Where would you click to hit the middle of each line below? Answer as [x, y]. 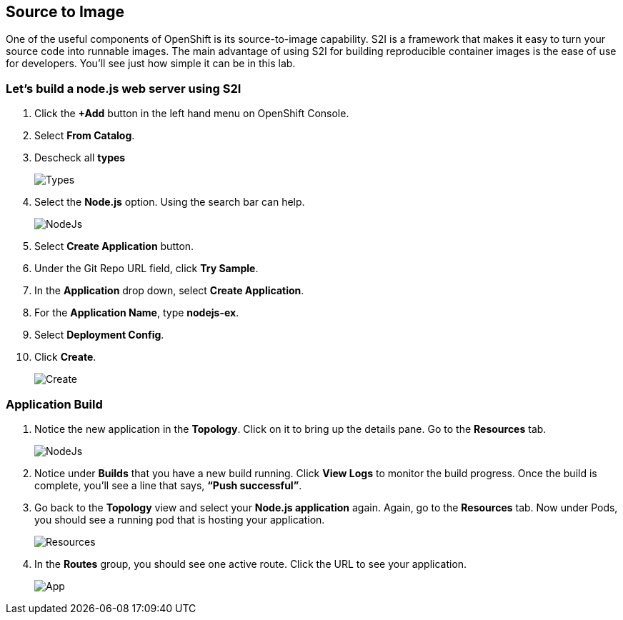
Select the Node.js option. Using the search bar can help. [170, 202]
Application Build [54, 404]
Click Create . [65, 357]
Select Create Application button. [114, 246]
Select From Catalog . [85, 136]
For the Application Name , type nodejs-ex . [137, 313]
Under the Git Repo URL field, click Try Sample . [146, 269]
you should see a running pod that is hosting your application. [180, 519]
